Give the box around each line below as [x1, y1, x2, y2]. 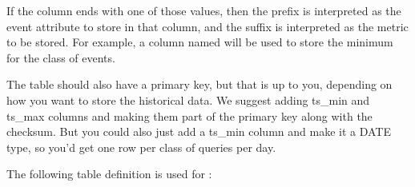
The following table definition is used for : [6, 165, 212, 182]
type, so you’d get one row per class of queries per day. [6, 138, 276, 155]
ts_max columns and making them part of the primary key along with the [6, 107, 373, 124]
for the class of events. [6, 49, 115, 66]
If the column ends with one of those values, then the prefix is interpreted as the [6, 2, 401, 18]
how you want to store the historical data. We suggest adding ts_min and [6, 91, 370, 108]
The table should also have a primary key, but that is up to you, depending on [6, 76, 393, 93]
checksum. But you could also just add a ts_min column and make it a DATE [6, 123, 391, 140]
